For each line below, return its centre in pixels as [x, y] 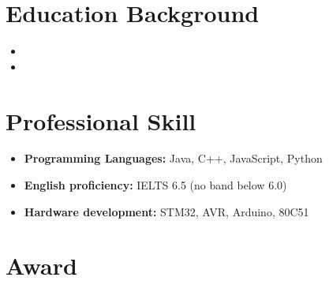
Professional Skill [101, 120]
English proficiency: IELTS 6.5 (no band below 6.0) [155, 185]
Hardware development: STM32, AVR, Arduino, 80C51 [166, 211]
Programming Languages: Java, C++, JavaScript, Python [173, 158]
